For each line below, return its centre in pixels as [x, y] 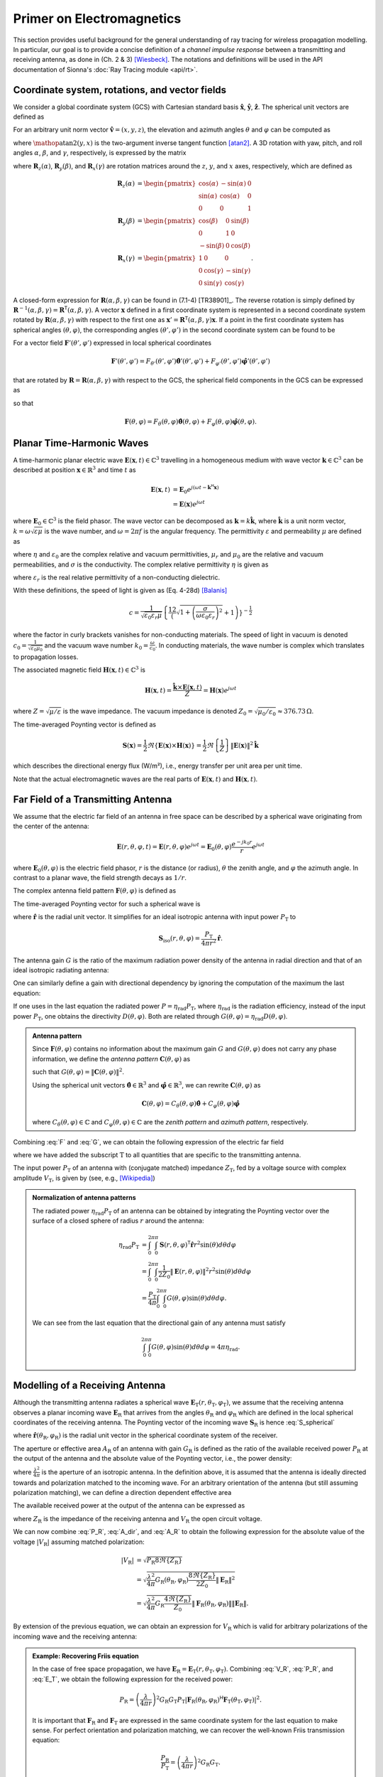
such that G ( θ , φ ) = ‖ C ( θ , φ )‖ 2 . [78, 1072]
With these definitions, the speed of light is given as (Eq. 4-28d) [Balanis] [120, 591]
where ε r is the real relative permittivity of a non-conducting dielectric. [116, 578]
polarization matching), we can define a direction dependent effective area [122, 1493]
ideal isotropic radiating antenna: [61, 970]
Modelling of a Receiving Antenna [89, 1386]
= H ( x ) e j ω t [220, 690]
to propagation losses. [46, 657]
